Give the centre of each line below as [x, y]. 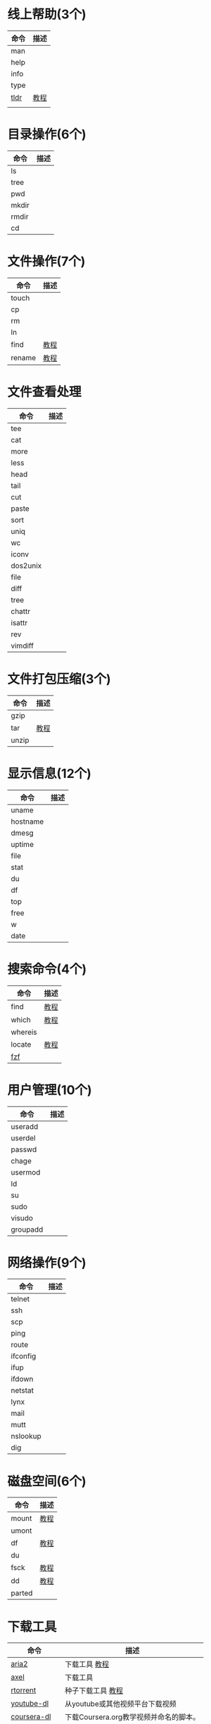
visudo [22, 1218]
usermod [26, 1172]
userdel [23, 1138]
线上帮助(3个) [47, 14]
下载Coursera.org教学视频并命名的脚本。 [132, 1717]
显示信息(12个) [49, 773]
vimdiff [22, 646]
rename [24, 357]
